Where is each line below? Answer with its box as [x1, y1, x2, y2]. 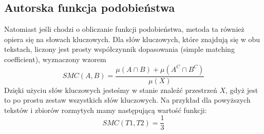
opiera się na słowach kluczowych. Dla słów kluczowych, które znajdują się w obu [4, 33, 260, 44]
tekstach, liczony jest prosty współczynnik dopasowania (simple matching [4, 44, 235, 54]
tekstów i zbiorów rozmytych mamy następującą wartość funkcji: [4, 104, 207, 115]
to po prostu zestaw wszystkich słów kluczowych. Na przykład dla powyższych [4, 94, 251, 105]
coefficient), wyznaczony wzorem [4, 53, 106, 64]
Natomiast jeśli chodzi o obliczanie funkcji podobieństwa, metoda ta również [4, 24, 244, 34]
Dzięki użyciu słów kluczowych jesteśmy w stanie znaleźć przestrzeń [4, 84, 217, 95]
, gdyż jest [225, 84, 258, 95]
